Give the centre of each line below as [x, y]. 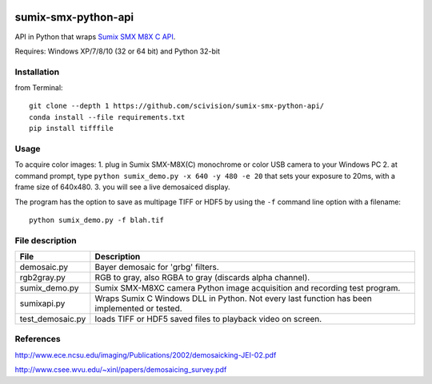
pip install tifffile [71, 129]
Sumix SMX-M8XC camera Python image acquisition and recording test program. [248, 288]
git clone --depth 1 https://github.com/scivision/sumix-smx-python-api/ [177, 106]
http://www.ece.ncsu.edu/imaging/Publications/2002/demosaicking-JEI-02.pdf [146, 354]
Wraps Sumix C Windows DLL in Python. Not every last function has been [233, 299]
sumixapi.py [42, 303]
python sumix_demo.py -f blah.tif [96, 220]
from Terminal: [39, 88]
